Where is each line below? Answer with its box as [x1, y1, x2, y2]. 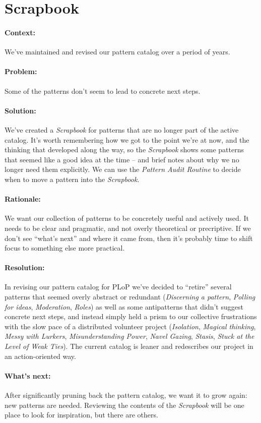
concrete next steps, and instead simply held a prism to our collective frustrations [5, 311, 257, 322]
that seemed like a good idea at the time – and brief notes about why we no [5, 154, 239, 164]
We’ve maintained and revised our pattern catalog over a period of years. [5, 46, 230, 57]
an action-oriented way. [5, 350, 76, 361]
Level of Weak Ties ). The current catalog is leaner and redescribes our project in [5, 341, 253, 351]
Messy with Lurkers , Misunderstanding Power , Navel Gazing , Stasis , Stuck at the [5, 331, 254, 341]
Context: [5, 27, 36, 37]
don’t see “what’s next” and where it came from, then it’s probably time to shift [5, 232, 253, 243]
